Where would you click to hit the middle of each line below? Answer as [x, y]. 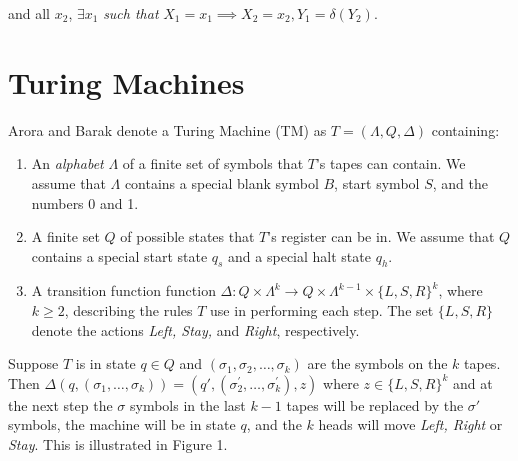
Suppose [33, 363]
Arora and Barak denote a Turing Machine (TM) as [167, 129]
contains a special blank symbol [221, 182]
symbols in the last [188, 404]
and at [472, 382]
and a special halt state [299, 255]
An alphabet [67, 163]
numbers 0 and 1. [85, 202]
